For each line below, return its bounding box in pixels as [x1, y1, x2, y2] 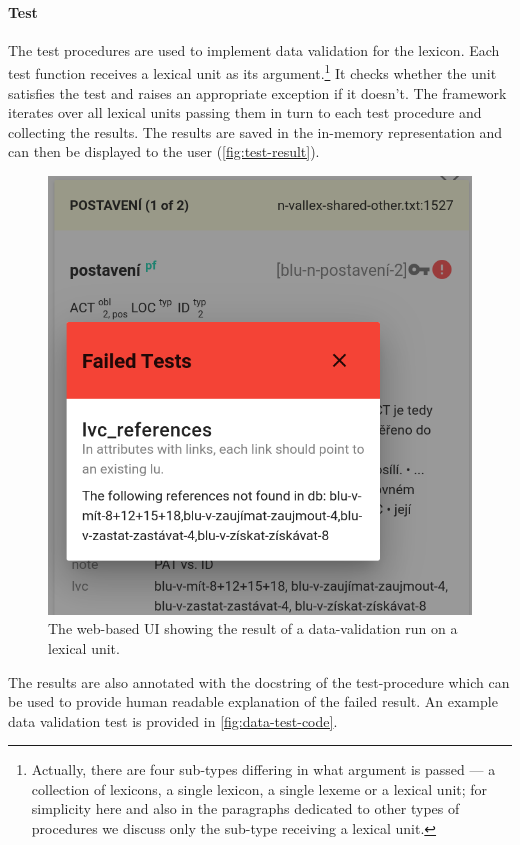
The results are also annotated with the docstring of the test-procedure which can [8, 671, 510, 692]
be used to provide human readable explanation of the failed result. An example [8, 691, 498, 712]
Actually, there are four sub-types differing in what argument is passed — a [31, 759, 496, 780]
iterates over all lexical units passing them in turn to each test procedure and [8, 102, 482, 123]
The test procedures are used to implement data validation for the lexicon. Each [8, 39, 500, 60]
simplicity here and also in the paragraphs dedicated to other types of [31, 798, 460, 819]
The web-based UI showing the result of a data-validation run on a [48, 618, 458, 639]
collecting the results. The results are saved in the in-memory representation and [8, 121, 503, 142]
